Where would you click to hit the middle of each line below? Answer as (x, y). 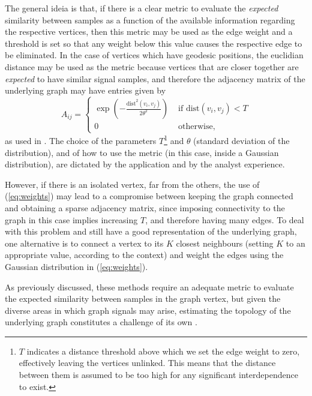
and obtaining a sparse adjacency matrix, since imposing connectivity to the (145, 207)
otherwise (196, 127)
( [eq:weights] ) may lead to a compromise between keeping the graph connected (149, 196)
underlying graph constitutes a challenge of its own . (101, 322)
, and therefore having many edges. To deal (225, 219)
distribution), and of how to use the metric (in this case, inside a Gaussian (142, 152)
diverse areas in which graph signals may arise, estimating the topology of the (148, 310)
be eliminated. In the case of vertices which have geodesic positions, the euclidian (154, 55)
